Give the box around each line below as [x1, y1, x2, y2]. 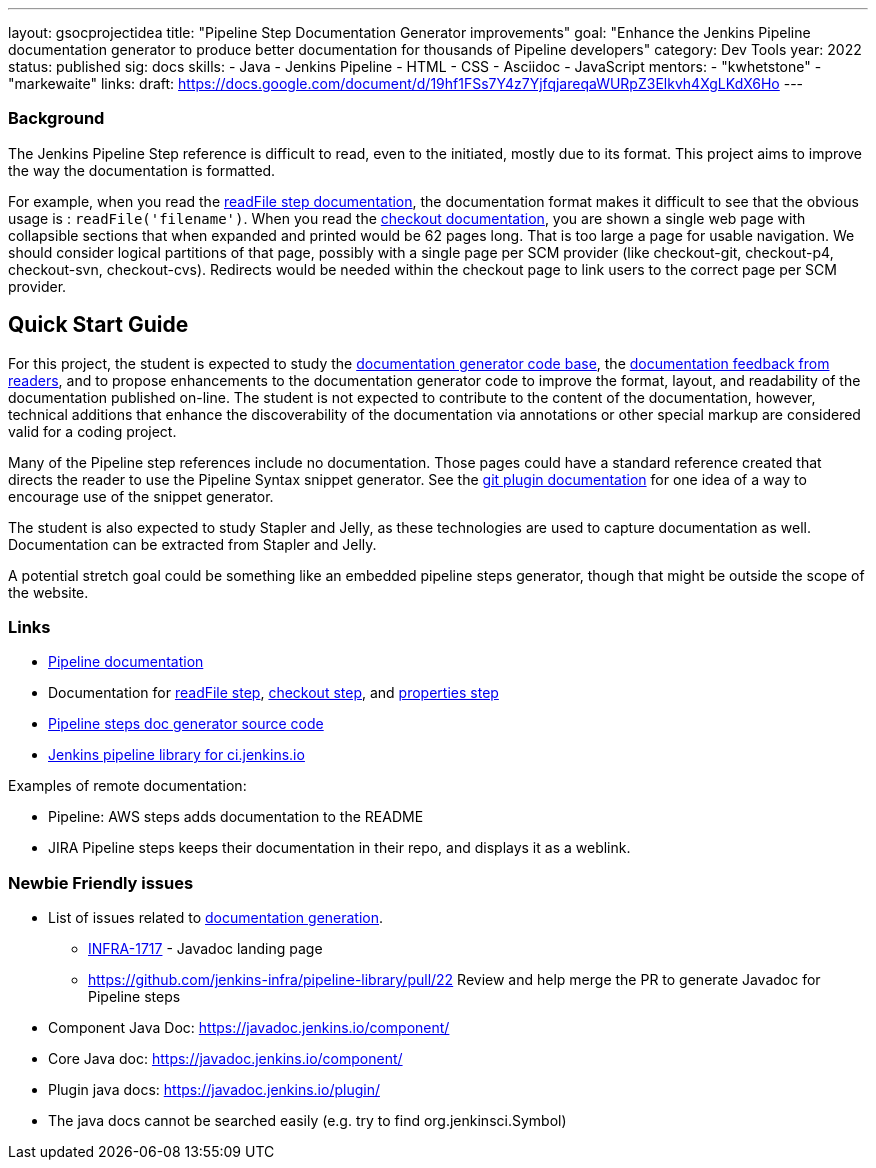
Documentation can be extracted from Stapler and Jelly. [8, 535, 377, 553]
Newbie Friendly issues [8, 872, 194, 893]
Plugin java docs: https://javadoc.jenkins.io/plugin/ [48, 1081, 380, 1099]
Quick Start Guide [8, 312, 189, 338]
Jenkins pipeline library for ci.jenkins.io [48, 746, 305, 764]
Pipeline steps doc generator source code [48, 715, 324, 733]
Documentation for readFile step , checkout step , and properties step [48, 684, 499, 702]
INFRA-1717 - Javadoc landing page [88, 940, 323, 958]
